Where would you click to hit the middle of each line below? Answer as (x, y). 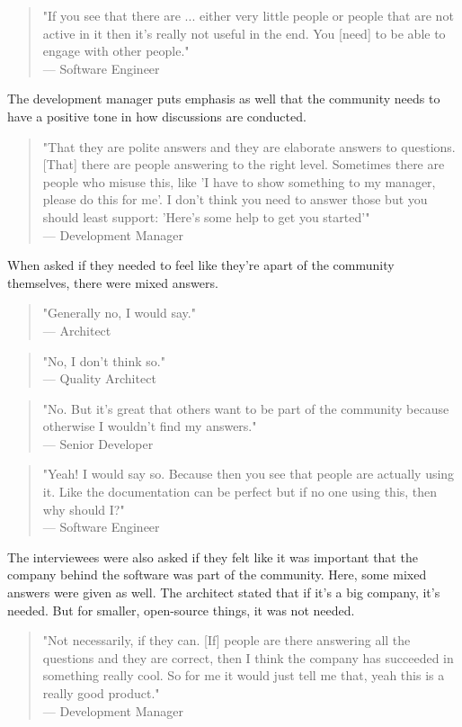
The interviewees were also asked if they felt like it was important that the (213, 556)
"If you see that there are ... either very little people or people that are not (248, 15)
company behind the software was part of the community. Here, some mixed (217, 574)
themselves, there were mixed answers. (113, 282)
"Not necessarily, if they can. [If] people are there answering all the (227, 640)
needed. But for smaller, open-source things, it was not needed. (181, 610)
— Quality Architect (99, 378)
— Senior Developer (98, 443)
